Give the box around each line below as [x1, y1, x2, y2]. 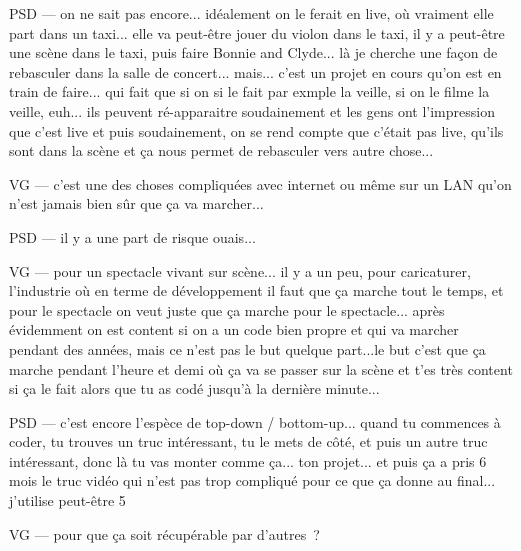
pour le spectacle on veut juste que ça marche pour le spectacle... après [9, 299, 445, 320]
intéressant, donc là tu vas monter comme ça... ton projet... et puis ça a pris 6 [9, 450, 487, 471]
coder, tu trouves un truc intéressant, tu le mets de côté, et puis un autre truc [9, 431, 488, 452]
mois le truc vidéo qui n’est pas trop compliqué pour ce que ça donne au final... [9, 470, 496, 491]
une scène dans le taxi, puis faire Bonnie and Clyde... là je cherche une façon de [9, 42, 498, 63]
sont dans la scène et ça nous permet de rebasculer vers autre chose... [9, 140, 434, 161]
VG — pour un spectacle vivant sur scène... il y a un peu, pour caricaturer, [9, 260, 471, 281]
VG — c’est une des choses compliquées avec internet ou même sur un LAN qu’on [9, 173, 512, 194]
